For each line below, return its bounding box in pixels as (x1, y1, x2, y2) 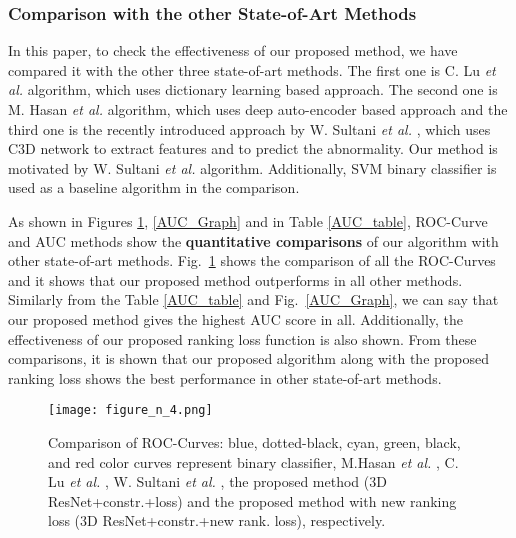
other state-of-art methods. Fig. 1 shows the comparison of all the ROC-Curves (8, 250, 496, 271)
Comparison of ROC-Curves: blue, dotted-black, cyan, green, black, (48, 431, 461, 452)
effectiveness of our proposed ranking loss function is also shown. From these (8, 328, 477, 349)
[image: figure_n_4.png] (48, 403, 213, 418)
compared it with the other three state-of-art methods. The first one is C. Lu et (8, 59, 496, 80)
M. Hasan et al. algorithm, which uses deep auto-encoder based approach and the (8, 99, 508, 119)
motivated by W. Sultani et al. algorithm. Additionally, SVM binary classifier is (8, 157, 497, 178)
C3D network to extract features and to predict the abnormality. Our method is (8, 138, 498, 159)
